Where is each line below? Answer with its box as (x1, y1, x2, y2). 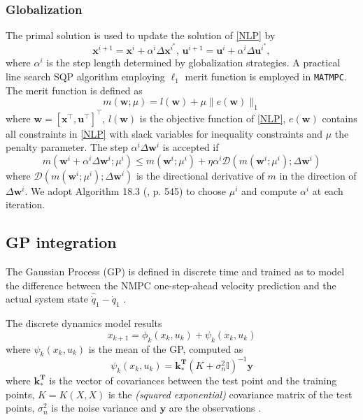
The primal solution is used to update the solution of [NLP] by (6, 28, 276, 43)
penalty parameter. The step (6, 140, 128, 154)
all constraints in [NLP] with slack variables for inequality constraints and (6, 126, 322, 140)
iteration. (6, 197, 45, 212)
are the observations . (169, 400, 262, 415)
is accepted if (162, 140, 219, 154)
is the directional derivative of (136, 168, 264, 182)
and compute (241, 183, 297, 198)
